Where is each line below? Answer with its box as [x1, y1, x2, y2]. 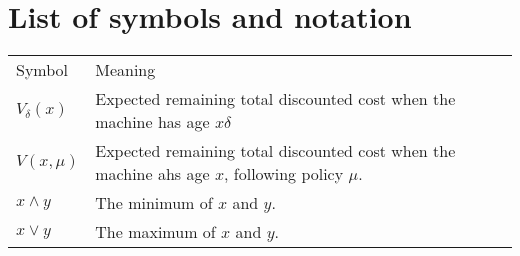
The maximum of [95, 220, 216, 244]
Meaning [95, 58, 156, 82]
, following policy [224, 162, 344, 186]
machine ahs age [95, 162, 210, 186]
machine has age [95, 110, 210, 134]
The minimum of [95, 191, 213, 215]
